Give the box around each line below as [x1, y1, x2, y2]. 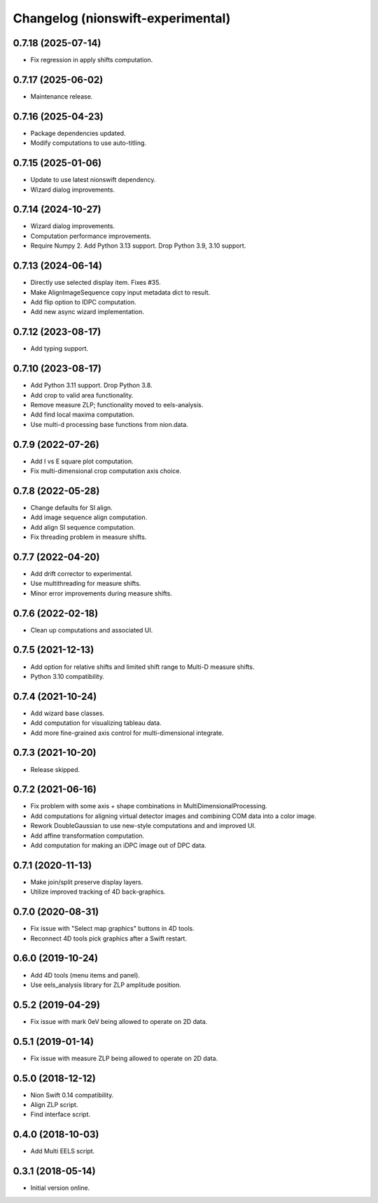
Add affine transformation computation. [30, 831, 145, 840]
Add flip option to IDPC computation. [30, 297, 136, 306]
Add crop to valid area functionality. [30, 391, 134, 399]
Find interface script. [30, 1110, 91, 1119]
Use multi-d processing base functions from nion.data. [30, 420, 189, 428]
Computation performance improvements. [30, 232, 152, 240]
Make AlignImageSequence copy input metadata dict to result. [30, 288, 211, 297]
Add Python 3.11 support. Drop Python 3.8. [30, 381, 153, 390]
